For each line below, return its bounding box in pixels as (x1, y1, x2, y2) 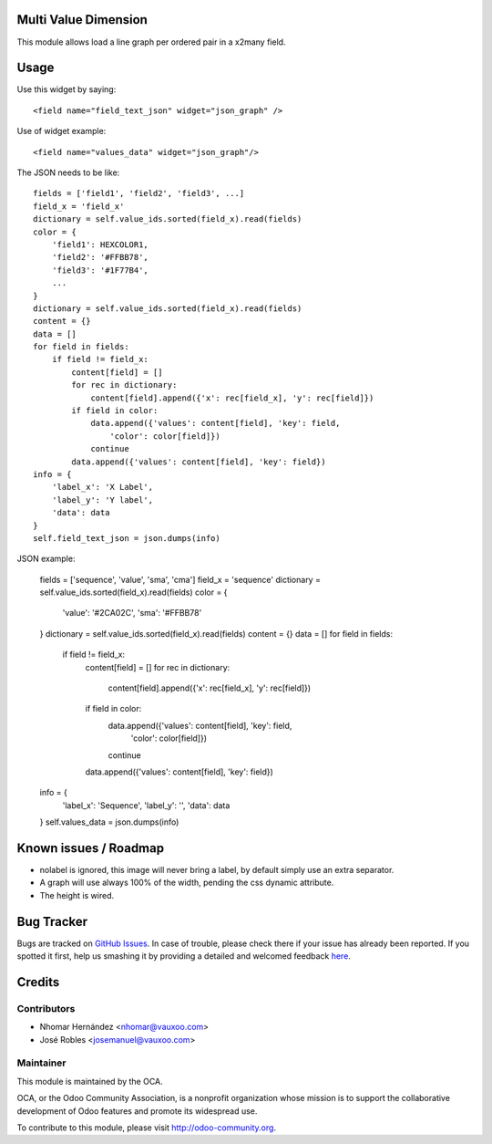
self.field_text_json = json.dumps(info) (33, 533, 220, 543)
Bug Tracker (16, 913, 88, 930)
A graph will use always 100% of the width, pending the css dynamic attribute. (39, 877, 334, 889)
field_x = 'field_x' (33, 201, 125, 212)
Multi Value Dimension (16, 12, 148, 27)
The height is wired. (39, 889, 114, 900)
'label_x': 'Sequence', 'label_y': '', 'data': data (62, 799, 231, 811)
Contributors (16, 1002, 76, 1014)
